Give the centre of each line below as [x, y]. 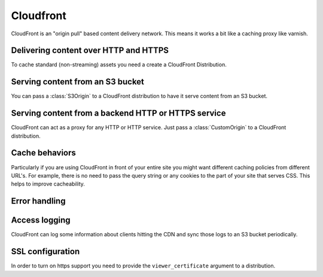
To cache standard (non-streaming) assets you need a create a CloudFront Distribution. [119, 65]
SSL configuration [45, 252]
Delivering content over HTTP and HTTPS [90, 51]
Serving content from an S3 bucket [78, 82]
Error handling [38, 201]
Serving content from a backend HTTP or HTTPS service [118, 113]
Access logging [41, 220]
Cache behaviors [43, 153]
